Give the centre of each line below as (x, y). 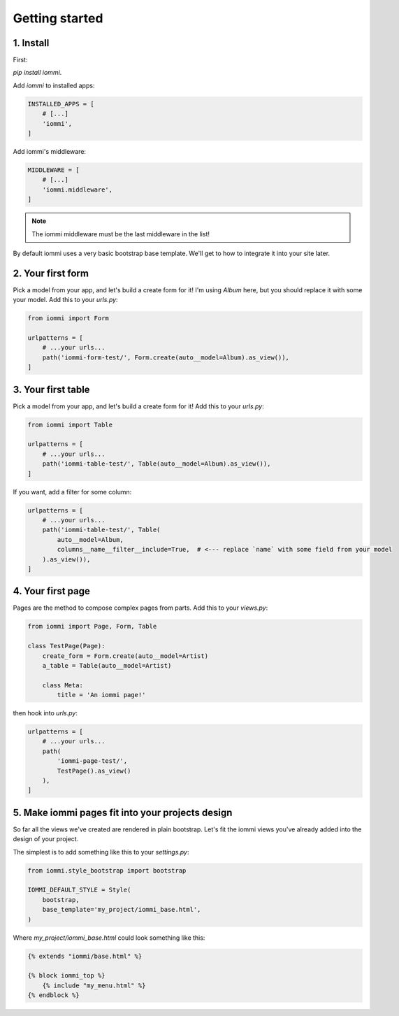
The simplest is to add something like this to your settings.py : (101, 852)
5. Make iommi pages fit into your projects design (123, 812)
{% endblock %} (53, 995)
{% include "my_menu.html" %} (94, 985)
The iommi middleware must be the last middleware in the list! (121, 234)
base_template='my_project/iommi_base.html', (122, 910)
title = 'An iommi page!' (101, 695)
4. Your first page (51, 591)
